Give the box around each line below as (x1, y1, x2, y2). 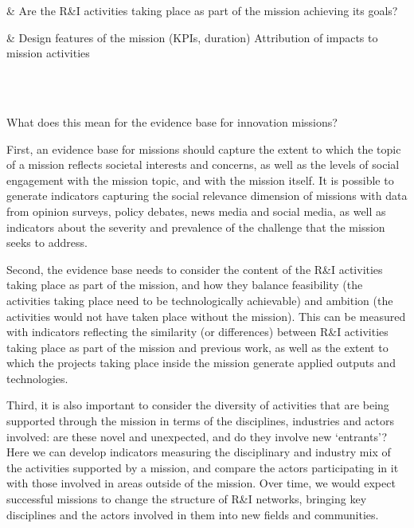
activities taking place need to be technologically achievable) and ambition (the (6, 291, 393, 308)
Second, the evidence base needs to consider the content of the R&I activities (6, 260, 383, 277)
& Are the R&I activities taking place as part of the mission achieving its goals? (6, 2, 398, 18)
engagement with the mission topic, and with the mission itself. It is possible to (6, 171, 394, 188)
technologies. (6, 370, 68, 386)
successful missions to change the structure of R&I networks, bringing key (6, 491, 367, 507)
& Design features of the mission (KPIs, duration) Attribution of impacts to (6, 29, 378, 45)
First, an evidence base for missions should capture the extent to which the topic (6, 140, 401, 157)
